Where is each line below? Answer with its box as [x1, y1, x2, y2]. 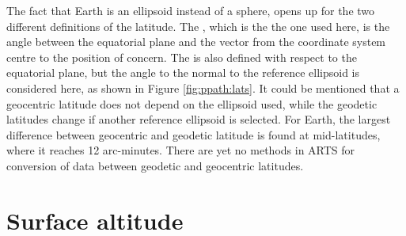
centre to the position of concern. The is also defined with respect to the [6, 48, 357, 65]
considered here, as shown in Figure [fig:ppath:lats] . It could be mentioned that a [6, 79, 400, 96]
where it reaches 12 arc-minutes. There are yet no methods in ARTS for [6, 142, 355, 158]
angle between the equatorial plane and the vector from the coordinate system [6, 33, 386, 50]
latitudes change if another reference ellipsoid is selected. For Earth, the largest [6, 111, 391, 128]
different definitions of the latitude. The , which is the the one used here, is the [6, 17, 390, 34]
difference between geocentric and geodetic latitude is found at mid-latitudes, [6, 126, 381, 143]
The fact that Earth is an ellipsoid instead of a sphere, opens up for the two [6, 2, 375, 18]
